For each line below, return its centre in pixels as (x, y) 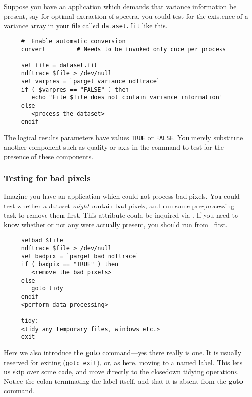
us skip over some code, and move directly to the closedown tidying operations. (122, 372)
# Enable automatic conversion (73, 41)
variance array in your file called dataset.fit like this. (86, 25)
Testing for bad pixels (47, 178)
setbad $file (42, 240)
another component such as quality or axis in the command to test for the (114, 147)
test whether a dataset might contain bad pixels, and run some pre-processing (119, 205)
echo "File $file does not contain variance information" (127, 98)
